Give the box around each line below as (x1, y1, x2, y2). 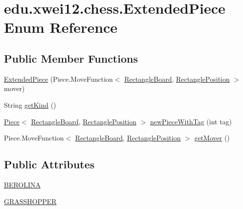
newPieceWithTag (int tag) (150, 116, 232, 126)
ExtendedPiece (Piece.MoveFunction (4, 73, 113, 84)
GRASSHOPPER (4, 196, 57, 206)
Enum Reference (4, 17, 118, 37)
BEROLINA (4, 179, 41, 189)
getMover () (194, 133, 230, 143)
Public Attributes (4, 157, 95, 172)
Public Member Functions (4, 50, 138, 66)
